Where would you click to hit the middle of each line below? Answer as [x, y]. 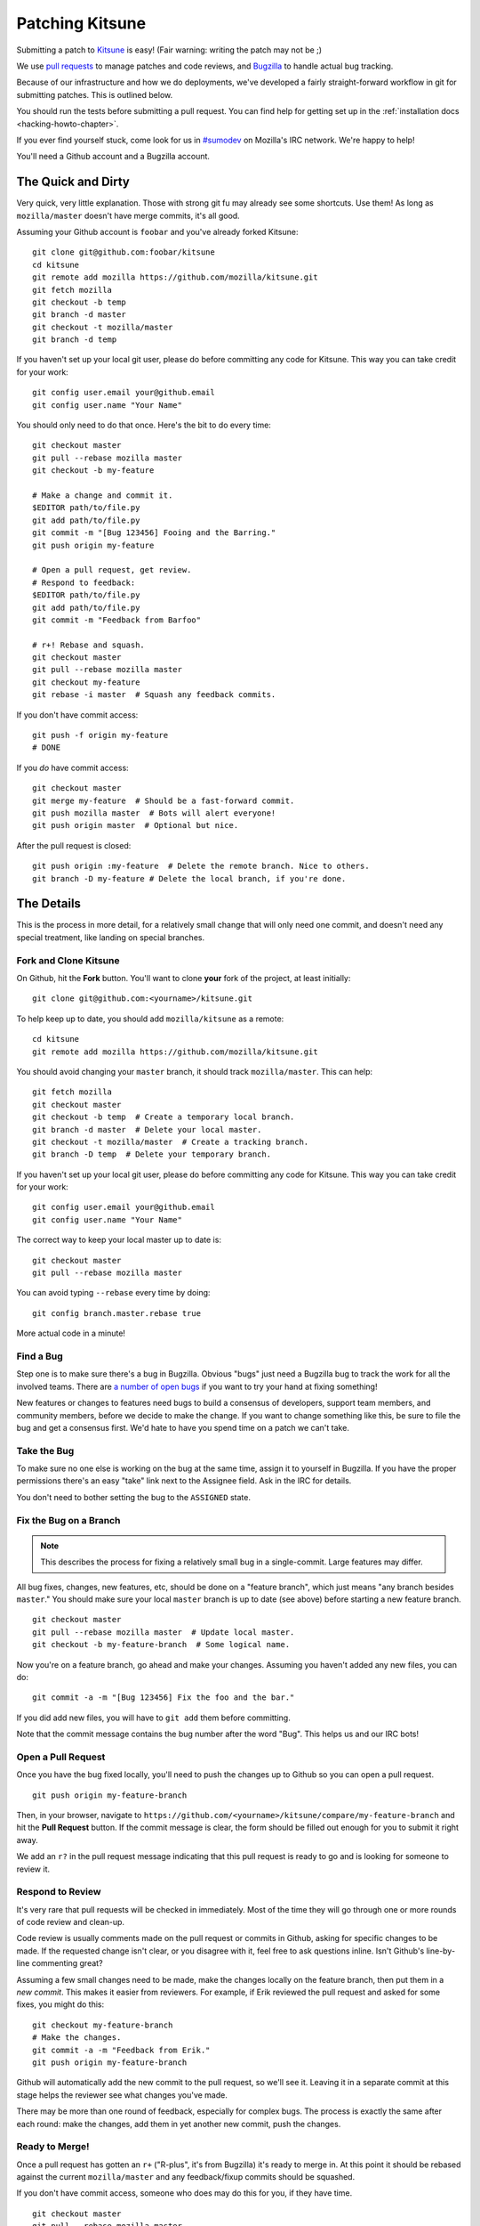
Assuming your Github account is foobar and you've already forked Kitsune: [157, 232]
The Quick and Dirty [73, 182]
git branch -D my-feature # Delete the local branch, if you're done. [189, 878]
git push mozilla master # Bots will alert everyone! [154, 813]
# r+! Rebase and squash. [89, 645]
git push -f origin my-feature [100, 735]
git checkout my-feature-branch [103, 2025]
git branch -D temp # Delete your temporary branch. [152, 1154]
